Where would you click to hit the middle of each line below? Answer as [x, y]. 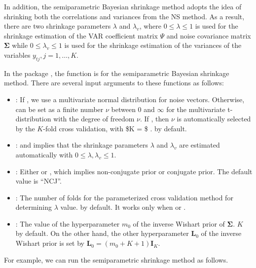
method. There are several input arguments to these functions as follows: [114, 83]
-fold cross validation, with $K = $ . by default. [115, 128]
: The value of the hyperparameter [68, 223]
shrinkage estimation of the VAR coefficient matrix [81, 35]
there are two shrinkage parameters [57, 26]
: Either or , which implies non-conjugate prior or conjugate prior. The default [134, 171]
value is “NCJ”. [38, 181]
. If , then [154, 119]
